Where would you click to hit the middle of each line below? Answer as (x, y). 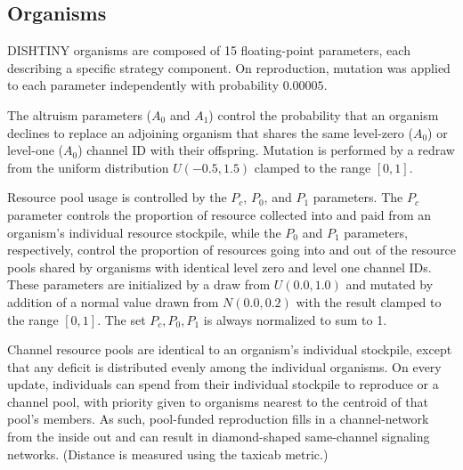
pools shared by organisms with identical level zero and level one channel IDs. (219, 267)
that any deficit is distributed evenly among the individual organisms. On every (224, 366)
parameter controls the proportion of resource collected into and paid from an (219, 214)
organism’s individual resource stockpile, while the (144, 232)
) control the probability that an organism (324, 114)
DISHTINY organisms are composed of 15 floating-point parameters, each (209, 50)
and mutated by (390, 284)
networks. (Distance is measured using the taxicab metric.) (168, 454)
